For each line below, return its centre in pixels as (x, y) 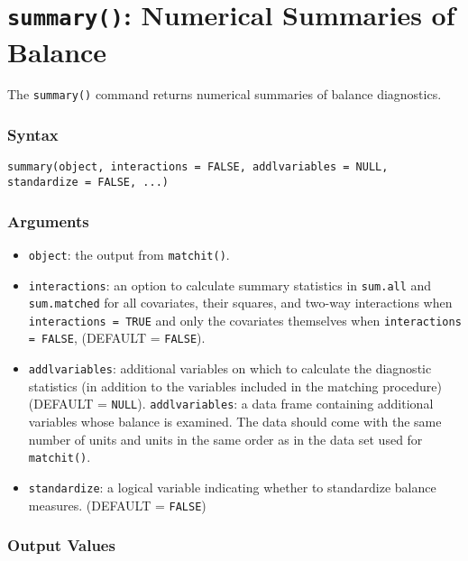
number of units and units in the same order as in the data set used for (225, 439)
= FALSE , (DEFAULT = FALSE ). (117, 338)
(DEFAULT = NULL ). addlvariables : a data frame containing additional (231, 404)
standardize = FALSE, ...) (88, 182)
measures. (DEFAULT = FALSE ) (117, 505)
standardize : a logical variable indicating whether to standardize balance (232, 487)
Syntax (33, 135)
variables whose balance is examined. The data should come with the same (235, 422)
